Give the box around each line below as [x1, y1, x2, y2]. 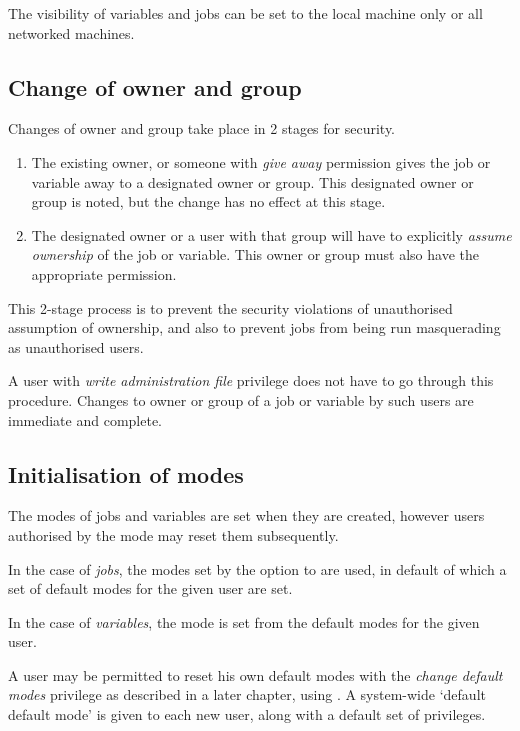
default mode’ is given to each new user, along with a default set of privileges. [8, 704, 486, 725]
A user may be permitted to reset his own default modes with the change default [8, 664, 503, 685]
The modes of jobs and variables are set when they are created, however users [8, 505, 485, 526]
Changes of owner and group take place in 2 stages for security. [8, 118, 396, 139]
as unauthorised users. [8, 336, 144, 357]
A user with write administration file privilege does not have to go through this [8, 370, 494, 391]
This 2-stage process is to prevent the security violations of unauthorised [8, 297, 453, 318]
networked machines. [8, 22, 135, 43]
